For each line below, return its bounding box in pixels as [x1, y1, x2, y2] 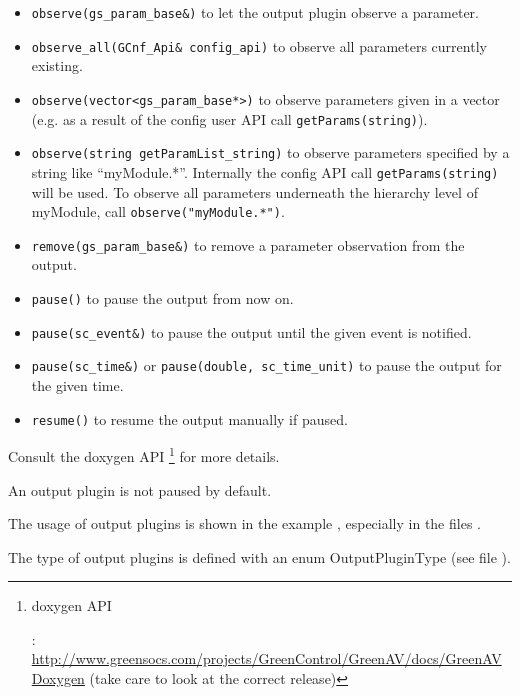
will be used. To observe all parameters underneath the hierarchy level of [31, 181, 478, 202]
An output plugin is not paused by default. [8, 479, 272, 500]
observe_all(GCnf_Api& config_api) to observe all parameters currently [31, 35, 487, 56]
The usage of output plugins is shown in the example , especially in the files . [8, 513, 481, 534]
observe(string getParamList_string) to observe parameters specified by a [31, 142, 510, 163]
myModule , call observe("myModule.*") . [31, 201, 285, 222]
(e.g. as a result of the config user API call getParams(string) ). [31, 108, 428, 129]
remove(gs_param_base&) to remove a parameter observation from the [31, 234, 465, 255]
